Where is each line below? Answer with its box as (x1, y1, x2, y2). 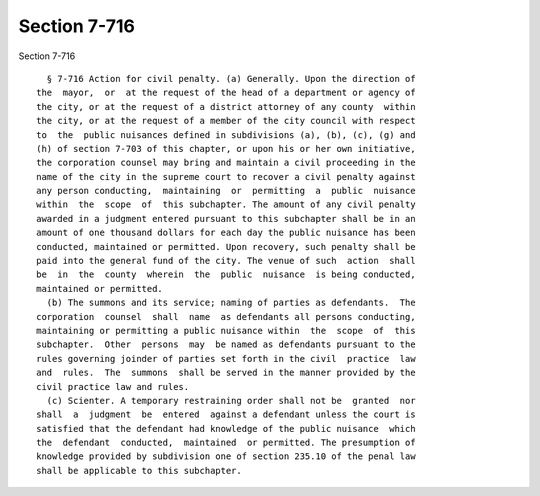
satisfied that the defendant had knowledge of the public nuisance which (36, 423, 416, 434)
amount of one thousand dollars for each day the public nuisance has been (36, 227, 416, 239)
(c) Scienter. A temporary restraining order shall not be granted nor (46, 395, 416, 406)
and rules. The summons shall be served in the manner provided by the (36, 367, 416, 379)
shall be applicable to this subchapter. (36, 465, 242, 476)
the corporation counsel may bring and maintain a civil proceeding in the (36, 157, 416, 169)
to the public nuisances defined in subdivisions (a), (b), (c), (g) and (36, 129, 416, 140)
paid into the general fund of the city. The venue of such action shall (36, 255, 416, 267)
